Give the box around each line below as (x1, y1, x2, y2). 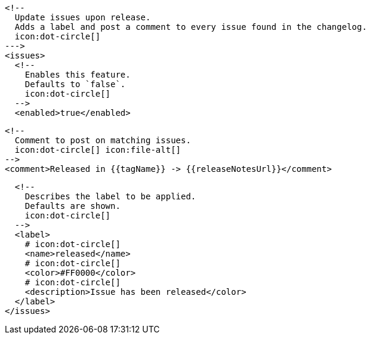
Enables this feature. (24, 70, 131, 79)
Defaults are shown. (24, 201, 121, 211)
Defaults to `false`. (24, 79, 126, 89)
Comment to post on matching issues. (14, 135, 191, 145)
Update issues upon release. (14, 13, 151, 22)
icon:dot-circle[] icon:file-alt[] (14, 145, 181, 155)
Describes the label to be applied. (24, 192, 196, 201)
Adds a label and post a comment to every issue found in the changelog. (14, 22, 367, 32)
